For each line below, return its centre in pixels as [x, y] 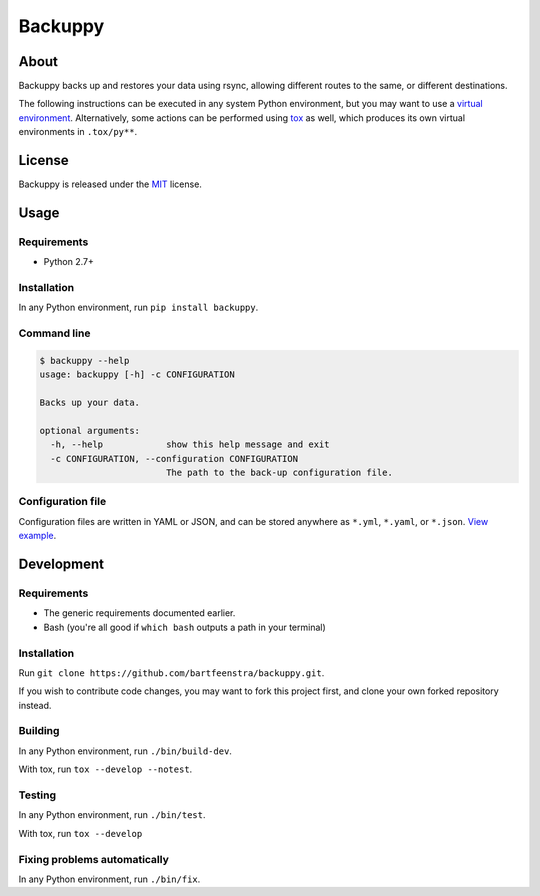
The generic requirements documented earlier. [139, 613]
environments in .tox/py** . [78, 132]
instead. [35, 705]
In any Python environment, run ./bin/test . [112, 815]
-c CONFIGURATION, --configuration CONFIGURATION [174, 458]
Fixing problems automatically [93, 859]
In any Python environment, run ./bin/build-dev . [125, 751]
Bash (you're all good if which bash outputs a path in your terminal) [185, 627]
